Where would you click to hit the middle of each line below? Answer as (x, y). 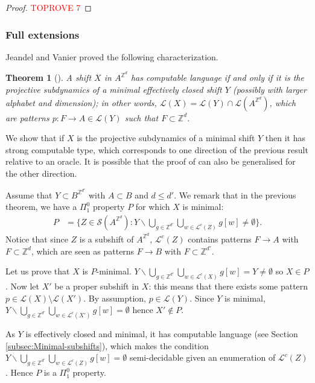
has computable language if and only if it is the (217, 78)
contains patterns (220, 239)
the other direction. (41, 173)
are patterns (27, 117)
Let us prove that (38, 271)
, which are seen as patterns (83, 251)
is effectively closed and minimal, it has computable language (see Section (162, 334)
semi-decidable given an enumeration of (202, 357)
